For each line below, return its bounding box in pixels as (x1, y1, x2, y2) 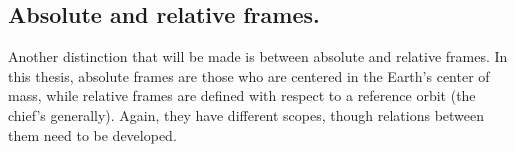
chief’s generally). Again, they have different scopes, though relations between (8, 104, 485, 125)
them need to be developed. (8, 124, 177, 145)
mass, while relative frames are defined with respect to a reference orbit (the (8, 85, 476, 106)
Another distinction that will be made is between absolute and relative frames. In (8, 46, 508, 67)
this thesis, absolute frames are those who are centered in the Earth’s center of (8, 65, 490, 86)
